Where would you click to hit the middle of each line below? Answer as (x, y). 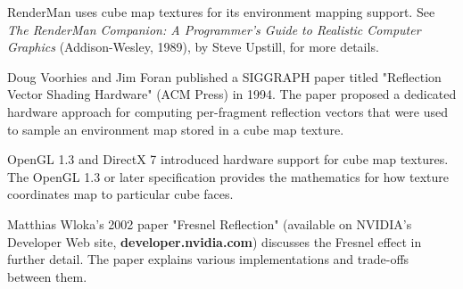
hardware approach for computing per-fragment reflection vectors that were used (228, 111)
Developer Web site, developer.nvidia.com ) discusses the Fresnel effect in (215, 241)
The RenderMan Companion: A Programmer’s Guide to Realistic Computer (214, 29)
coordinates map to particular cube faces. (120, 194)
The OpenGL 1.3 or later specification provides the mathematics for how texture (228, 176)
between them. (47, 276)
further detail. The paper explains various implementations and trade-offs (208, 259)
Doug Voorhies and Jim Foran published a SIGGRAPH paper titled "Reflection (224, 76)
